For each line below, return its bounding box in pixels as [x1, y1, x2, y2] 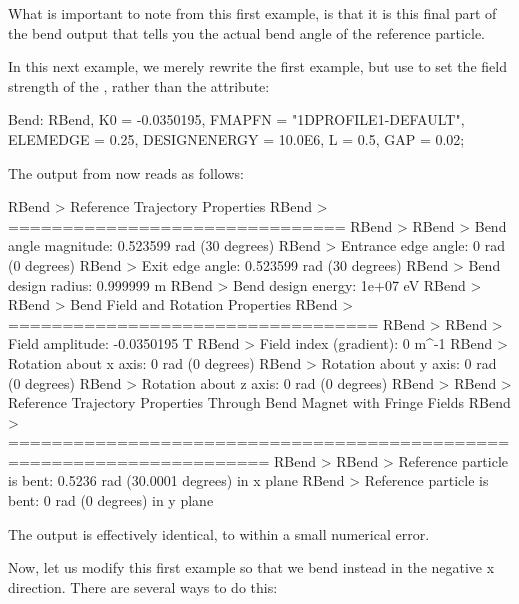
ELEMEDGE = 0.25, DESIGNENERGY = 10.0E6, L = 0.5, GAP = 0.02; [8, 128, 465, 149]
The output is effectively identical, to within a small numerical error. [8, 523, 430, 544]
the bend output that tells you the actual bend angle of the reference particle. [8, 22, 485, 43]
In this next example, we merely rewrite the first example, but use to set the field [8, 56, 507, 77]
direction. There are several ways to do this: [8, 576, 278, 597]
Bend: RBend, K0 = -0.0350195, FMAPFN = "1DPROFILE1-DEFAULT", [8, 109, 465, 130]
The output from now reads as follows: [8, 162, 244, 183]
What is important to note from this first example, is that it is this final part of [8, 3, 497, 23]
